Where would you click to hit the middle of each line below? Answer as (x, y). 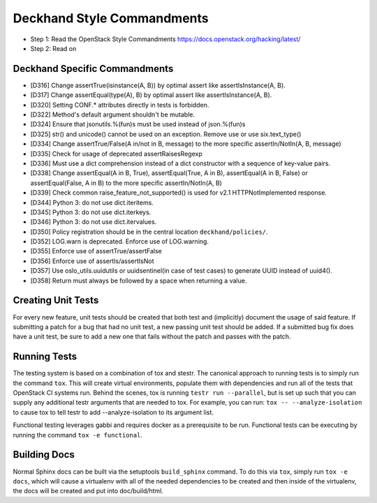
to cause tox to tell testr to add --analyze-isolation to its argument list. (113, 412)
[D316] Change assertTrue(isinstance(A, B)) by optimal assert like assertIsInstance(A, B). (158, 85)
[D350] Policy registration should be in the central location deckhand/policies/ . (149, 232)
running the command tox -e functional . (78, 435)
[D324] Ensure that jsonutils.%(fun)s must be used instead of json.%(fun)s (138, 124)
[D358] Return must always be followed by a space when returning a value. (139, 280)
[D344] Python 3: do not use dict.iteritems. (92, 202)
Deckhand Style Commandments (111, 18)
